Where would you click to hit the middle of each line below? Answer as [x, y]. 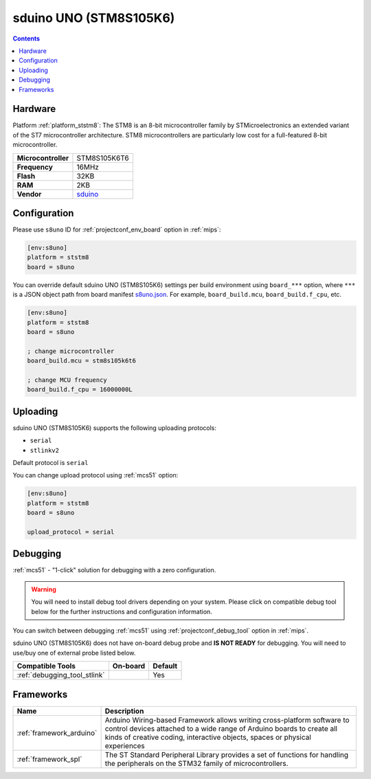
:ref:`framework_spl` [49, 759]
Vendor [29, 194]
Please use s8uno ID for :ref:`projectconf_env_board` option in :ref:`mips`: [117, 229]
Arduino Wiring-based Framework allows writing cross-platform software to [227, 720]
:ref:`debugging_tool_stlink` [61, 675]
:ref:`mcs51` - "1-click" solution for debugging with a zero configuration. [114, 570]
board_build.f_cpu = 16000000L [80, 389]
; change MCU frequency [67, 380]
